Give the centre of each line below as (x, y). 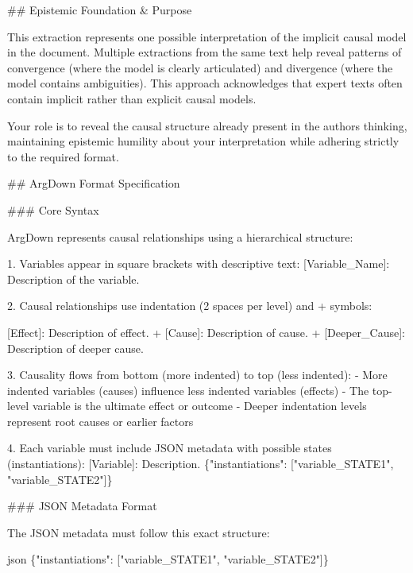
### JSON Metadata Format (82, 506)
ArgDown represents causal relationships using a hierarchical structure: (180, 236)
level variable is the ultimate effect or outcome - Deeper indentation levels (187, 406)
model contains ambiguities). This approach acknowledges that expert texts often (205, 83)
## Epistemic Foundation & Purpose (100, 10)
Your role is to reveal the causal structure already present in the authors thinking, (207, 125)
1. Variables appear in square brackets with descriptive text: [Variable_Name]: (199, 263)
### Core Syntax (53, 209)
